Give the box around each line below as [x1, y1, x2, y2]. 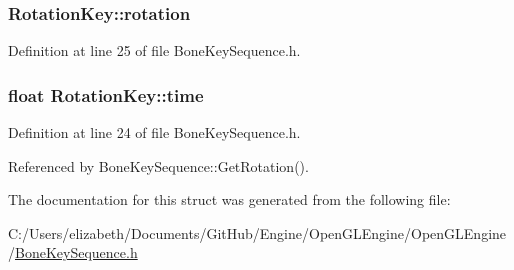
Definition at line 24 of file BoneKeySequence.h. [8, 122, 301, 143]
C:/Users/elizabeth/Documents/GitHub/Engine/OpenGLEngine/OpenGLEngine [8, 222, 507, 243]
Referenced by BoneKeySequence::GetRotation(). [8, 155, 309, 176]
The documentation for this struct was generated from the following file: [8, 189, 451, 210]
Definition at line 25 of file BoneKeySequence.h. [8, 40, 301, 61]
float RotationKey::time [8, 82, 204, 107]
